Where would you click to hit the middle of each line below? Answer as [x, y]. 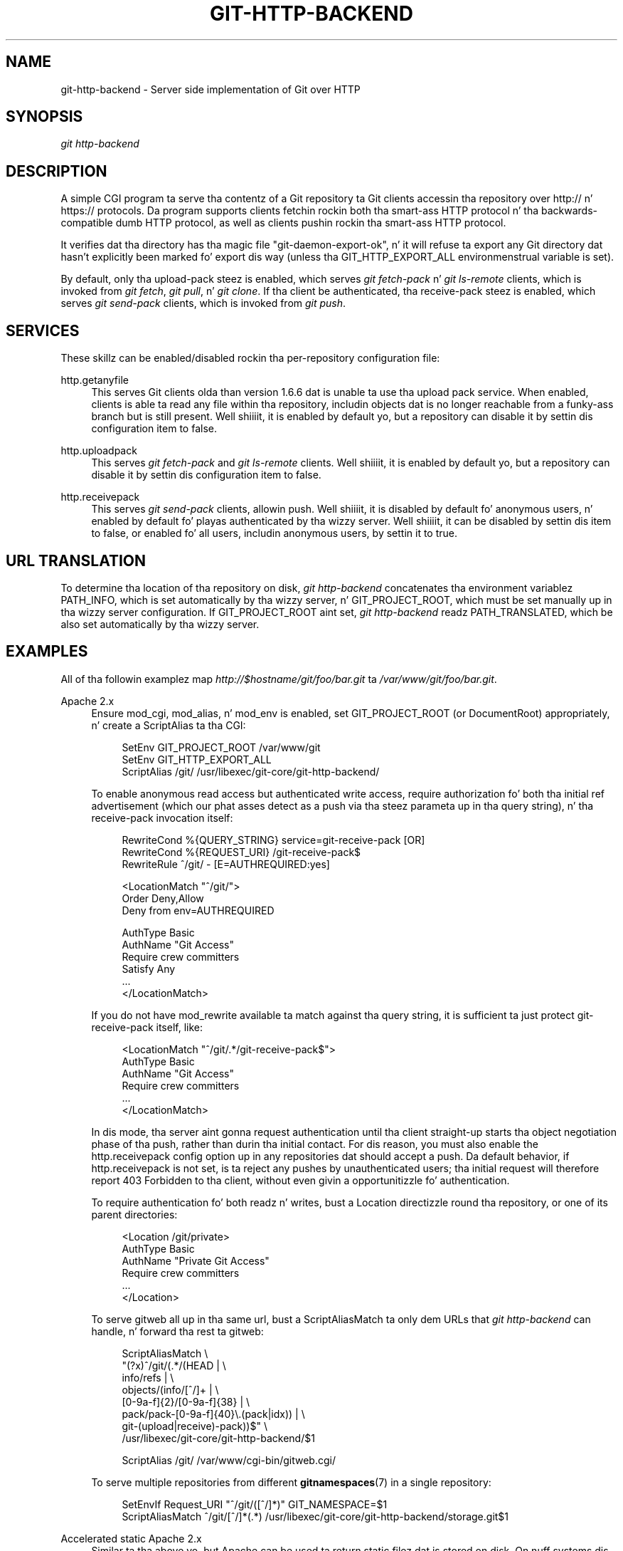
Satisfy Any [149, 968]
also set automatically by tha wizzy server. [160, 624]
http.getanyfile [95, 380]
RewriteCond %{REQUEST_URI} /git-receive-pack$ [241, 852]
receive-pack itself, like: [147, 1027]
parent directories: [134, 1214]
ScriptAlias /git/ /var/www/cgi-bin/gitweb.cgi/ [229, 1460]
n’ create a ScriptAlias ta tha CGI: [169, 725]
